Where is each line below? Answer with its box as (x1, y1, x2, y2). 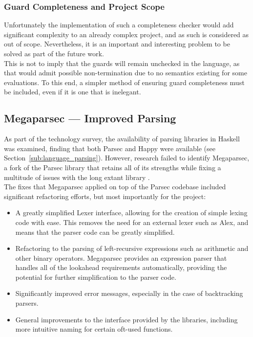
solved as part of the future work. (4, 48, 104, 58)
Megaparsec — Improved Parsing (4, 111, 176, 126)
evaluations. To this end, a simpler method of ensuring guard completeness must (4, 77, 245, 87)
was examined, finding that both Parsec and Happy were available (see (4, 143, 215, 153)
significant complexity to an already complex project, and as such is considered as (4, 29, 249, 39)
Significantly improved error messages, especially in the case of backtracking (15, 288, 243, 298)
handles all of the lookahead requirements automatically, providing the (15, 262, 227, 272)
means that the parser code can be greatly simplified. (15, 226, 175, 237)
